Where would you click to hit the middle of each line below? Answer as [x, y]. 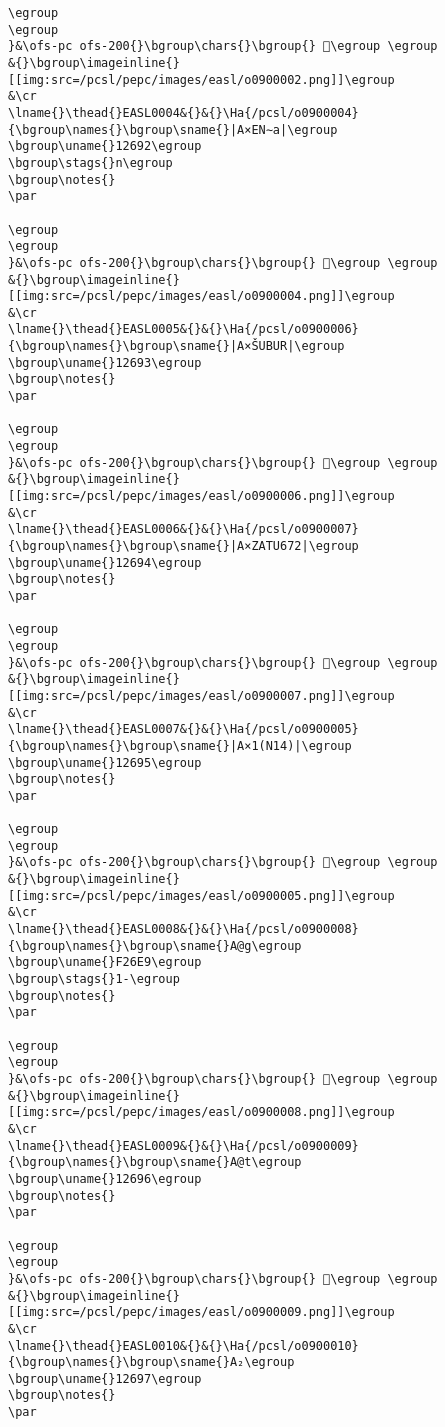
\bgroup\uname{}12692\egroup [105, 146]
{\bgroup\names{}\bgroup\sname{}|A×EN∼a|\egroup [173, 129]
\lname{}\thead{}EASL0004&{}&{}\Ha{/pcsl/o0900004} [183, 112]
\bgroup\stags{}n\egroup [90, 162]
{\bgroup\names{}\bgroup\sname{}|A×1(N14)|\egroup [180, 745]
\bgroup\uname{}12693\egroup [105, 362]
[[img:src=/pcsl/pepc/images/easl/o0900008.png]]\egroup [201, 1112]
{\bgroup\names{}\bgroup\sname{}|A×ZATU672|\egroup [183, 546]
